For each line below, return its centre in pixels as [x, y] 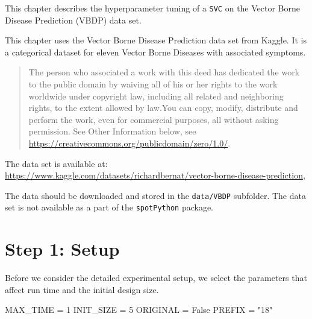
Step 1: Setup [62, 249]
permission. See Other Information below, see [112, 131]
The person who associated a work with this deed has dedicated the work [164, 72]
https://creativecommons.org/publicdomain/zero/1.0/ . [129, 143]
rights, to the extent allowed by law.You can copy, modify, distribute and [163, 108]
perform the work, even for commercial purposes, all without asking [154, 119]
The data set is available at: [56, 163]
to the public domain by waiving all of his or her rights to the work [153, 84]
